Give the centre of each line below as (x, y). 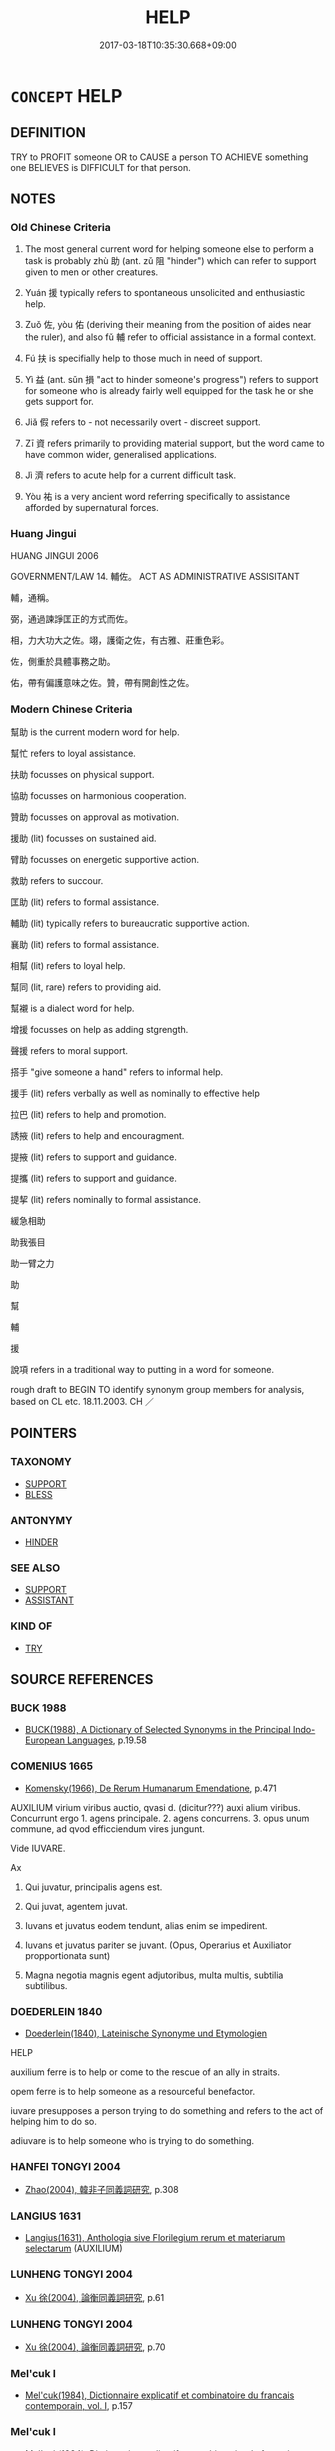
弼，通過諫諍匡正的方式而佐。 (71, 618)
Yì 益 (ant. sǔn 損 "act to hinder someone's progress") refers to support (171, 380)
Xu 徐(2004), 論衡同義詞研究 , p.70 (95, 2347)
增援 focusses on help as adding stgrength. (99, 1030)
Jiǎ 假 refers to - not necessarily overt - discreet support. (143, 422)
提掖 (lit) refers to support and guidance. (93, 1157)
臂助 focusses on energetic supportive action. (105, 860)
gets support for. (59, 402)
